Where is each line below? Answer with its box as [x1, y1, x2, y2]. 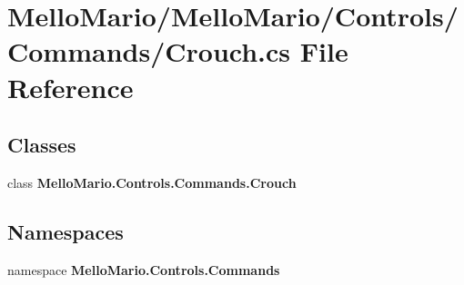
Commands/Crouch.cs [7, 33, 291, 70]
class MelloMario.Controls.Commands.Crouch [7, 172, 297, 192]
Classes [7, 131, 76, 159]
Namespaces [7, 217, 124, 245]
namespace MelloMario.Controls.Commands [7, 260, 280, 279]
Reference [7, 68, 134, 105]
